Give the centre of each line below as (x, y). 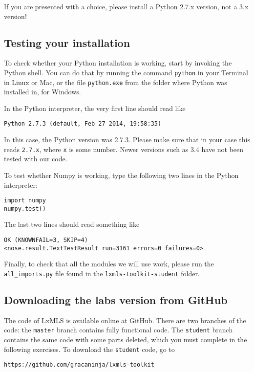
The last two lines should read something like (72, 224)
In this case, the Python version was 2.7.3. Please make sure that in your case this (127, 140)
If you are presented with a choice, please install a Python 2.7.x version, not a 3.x (126, 6)
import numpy (25, 201)
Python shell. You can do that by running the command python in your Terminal (126, 72)
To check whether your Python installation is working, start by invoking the (118, 63)
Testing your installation (67, 42)
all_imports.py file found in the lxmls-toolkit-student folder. (102, 273)
